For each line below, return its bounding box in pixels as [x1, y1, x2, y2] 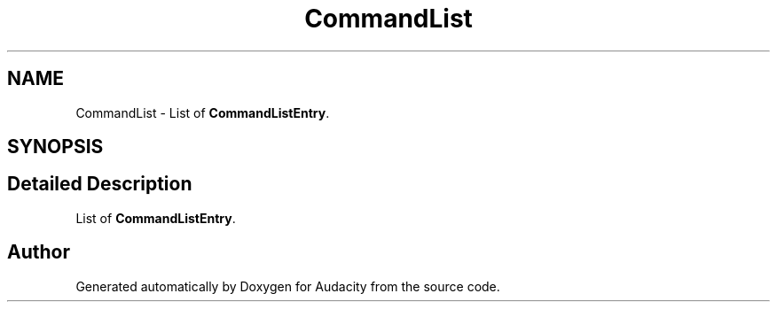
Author [7, 241, 70, 264]
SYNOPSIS [7, 135, 104, 158]
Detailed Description [7, 173, 192, 196]
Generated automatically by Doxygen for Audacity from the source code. [75, 278, 500, 294]
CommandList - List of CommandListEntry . [75, 104, 330, 120]
